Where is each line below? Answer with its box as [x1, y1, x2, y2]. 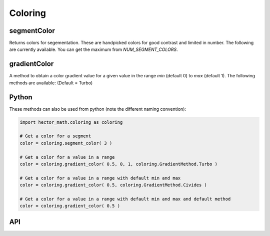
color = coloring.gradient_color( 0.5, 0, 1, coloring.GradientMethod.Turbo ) [19, 161, 217, 167]
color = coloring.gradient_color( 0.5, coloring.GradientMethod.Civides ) [19, 182, 207, 188]
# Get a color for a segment [19, 133, 91, 139]
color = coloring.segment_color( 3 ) [19, 140, 112, 146]
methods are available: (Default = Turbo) [9, 80, 93, 86]
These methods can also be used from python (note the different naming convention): [9, 106, 186, 112]
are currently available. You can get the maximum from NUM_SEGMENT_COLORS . [9, 46, 178, 52]
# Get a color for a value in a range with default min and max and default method [19, 196, 231, 202]
